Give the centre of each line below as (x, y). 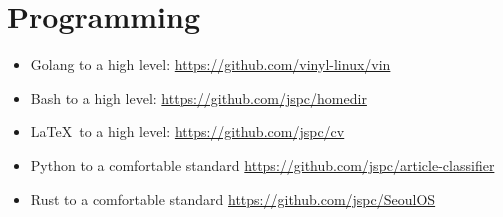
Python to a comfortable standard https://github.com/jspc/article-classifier (262, 164)
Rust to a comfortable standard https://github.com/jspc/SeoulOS (233, 198)
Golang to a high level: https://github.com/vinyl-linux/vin (210, 64)
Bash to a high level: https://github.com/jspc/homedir (198, 97)
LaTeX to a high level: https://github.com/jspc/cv (187, 131)
